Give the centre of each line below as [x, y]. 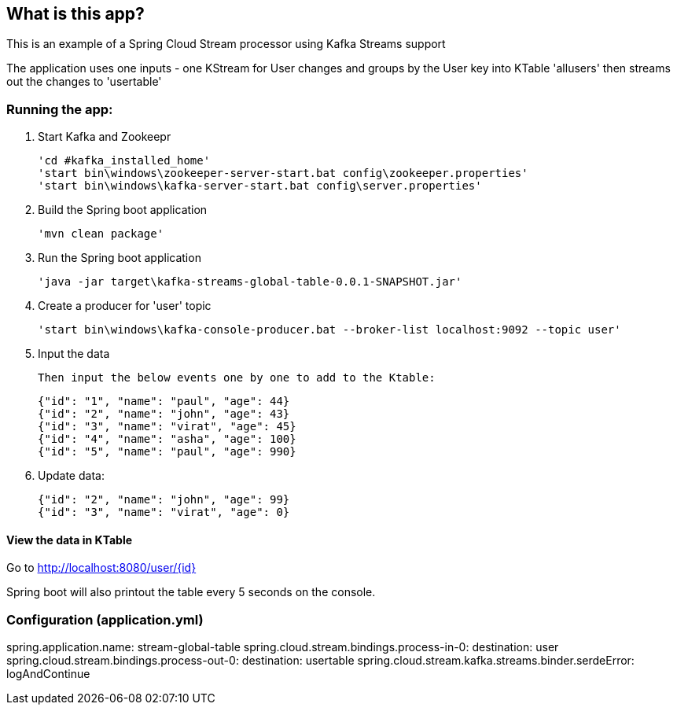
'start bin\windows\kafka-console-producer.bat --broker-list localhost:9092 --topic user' [329, 330]
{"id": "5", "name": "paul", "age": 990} [167, 452]
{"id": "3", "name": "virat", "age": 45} [167, 427]
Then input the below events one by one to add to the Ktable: [237, 378]
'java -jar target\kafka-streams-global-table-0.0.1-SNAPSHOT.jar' [250, 282]
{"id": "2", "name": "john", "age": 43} [164, 414]
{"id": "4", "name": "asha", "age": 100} [167, 439]
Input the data [74, 354]
